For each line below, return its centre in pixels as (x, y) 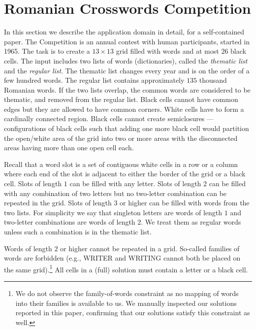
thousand (213, 80)
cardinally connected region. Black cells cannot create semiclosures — (109, 118)
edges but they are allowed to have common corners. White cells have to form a (124, 109)
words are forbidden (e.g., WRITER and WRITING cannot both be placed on (122, 258)
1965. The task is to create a (47, 51)
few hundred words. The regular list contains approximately (94, 80)
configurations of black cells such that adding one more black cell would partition (127, 128)
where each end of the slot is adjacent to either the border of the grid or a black (125, 174)
